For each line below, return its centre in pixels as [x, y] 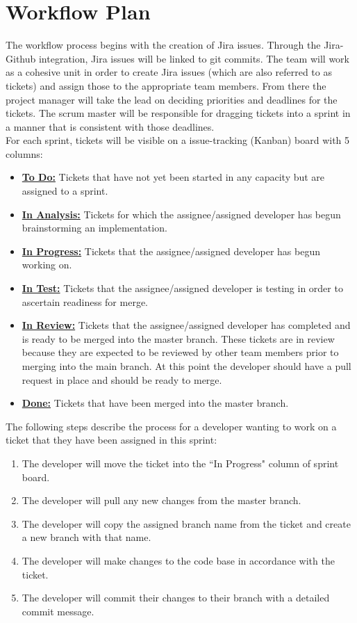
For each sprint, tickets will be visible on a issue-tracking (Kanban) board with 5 [178, 140]
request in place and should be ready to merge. [122, 379]
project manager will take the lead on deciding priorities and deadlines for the [172, 99]
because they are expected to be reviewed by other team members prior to [180, 352]
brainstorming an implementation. [94, 228]
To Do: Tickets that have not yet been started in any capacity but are [173, 177]
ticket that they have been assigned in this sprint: [111, 440]
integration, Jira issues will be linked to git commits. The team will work [194, 58]
